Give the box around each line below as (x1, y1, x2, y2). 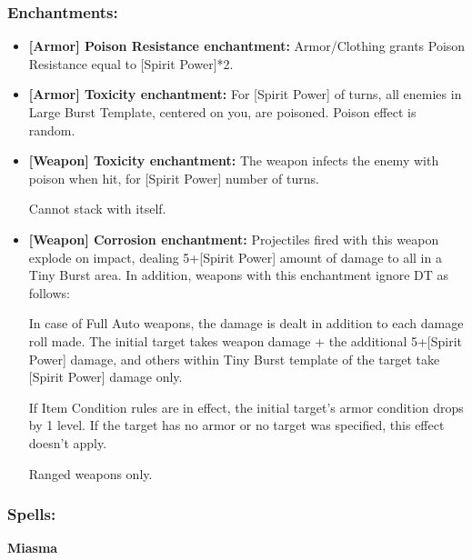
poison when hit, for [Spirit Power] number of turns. (28, 168, 319, 187)
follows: (28, 283, 70, 302)
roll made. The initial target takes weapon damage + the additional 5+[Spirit (28, 331, 463, 350)
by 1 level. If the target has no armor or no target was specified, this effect (28, 415, 445, 435)
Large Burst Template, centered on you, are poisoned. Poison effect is (28, 103, 417, 121)
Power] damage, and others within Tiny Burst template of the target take (28, 349, 440, 368)
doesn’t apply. (28, 433, 107, 452)
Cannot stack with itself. (28, 199, 166, 218)
